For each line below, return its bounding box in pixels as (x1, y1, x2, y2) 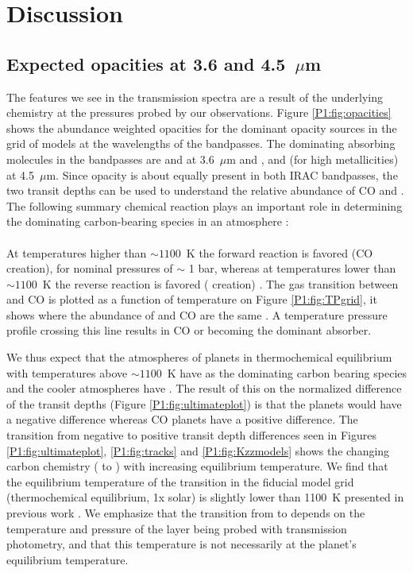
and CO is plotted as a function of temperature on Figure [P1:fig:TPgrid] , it (6, 291, 377, 308)
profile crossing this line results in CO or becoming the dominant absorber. (6, 322, 372, 339)
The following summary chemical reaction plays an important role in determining (6, 197, 403, 214)
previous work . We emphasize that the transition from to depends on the (6, 505, 365, 521)
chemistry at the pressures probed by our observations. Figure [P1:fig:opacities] (6, 104, 392, 121)
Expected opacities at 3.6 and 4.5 (6, 51, 286, 75)
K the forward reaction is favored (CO (186, 244, 373, 261)
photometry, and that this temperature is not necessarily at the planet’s (6, 536, 357, 552)
